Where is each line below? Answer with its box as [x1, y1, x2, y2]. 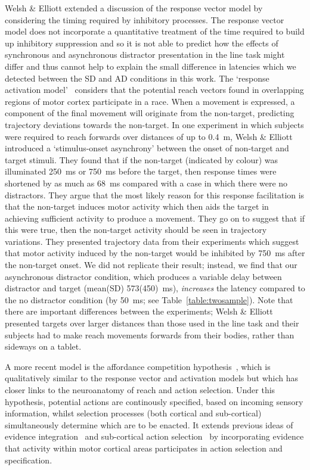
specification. [5, 453, 52, 466]
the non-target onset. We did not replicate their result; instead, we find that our [5, 259, 297, 271]
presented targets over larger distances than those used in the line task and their [5, 317, 299, 329]
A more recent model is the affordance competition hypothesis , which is [5, 360, 271, 372]
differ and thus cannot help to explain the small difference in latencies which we [5, 60, 296, 72]
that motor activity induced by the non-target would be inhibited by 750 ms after [5, 247, 305, 259]
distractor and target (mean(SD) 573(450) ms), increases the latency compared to [5, 282, 305, 294]
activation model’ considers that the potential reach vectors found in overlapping [5, 83, 304, 96]
